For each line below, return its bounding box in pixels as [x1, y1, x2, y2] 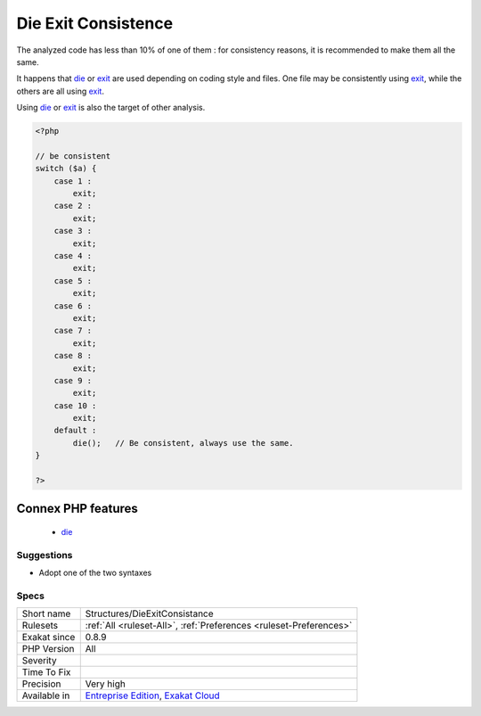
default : [53, 425, 97, 436]
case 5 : [53, 276, 93, 285]
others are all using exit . [16, 86, 104, 96]
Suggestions [16, 548, 73, 561]
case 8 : [53, 350, 93, 361]
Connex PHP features [16, 501, 138, 516]
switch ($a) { [35, 163, 97, 174]
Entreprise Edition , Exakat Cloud [85, 689, 220, 702]
